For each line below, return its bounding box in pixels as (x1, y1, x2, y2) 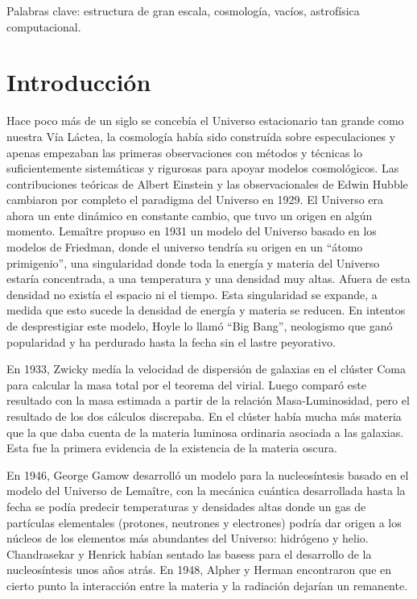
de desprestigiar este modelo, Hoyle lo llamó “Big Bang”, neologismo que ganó (6, 318, 393, 335)
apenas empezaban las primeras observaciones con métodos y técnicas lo (6, 144, 362, 160)
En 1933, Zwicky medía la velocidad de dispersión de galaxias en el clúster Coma (6, 360, 406, 377)
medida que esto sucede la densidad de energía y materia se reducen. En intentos (6, 302, 406, 318)
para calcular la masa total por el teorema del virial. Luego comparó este (6, 376, 366, 393)
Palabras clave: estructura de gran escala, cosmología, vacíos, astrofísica (6, 2, 360, 19)
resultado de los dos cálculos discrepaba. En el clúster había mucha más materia (6, 408, 402, 424)
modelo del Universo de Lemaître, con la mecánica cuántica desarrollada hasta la (6, 482, 406, 499)
